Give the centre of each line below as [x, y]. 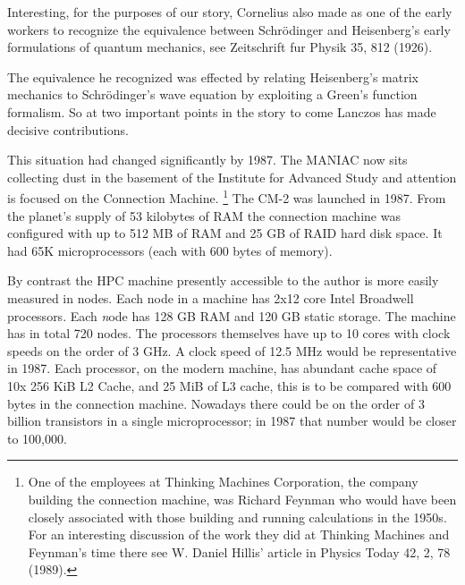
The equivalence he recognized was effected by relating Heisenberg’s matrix [213, 76]
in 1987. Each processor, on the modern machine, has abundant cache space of [222, 368]
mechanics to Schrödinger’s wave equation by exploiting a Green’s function [212, 94]
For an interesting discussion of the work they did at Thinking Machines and [239, 534]
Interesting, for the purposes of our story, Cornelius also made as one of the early [230, 12]
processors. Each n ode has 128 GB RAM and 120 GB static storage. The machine [232, 315]
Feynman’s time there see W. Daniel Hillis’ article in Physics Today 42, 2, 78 [239, 551]
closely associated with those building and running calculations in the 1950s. [237, 517]
